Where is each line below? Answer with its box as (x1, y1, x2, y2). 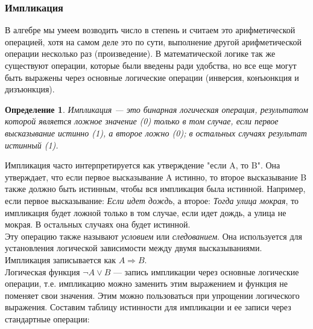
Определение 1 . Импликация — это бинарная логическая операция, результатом (5, 103, 308, 115)
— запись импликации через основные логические (113, 265, 299, 278)
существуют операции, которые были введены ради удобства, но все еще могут (5, 59, 297, 71)
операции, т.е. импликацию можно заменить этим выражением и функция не (5, 277, 288, 290)
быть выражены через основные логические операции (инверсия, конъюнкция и (5, 71, 299, 83)
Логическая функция (5, 265, 80, 278)
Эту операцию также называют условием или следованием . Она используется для (5, 229, 302, 242)
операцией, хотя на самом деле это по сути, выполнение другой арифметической (5, 35, 302, 48)
